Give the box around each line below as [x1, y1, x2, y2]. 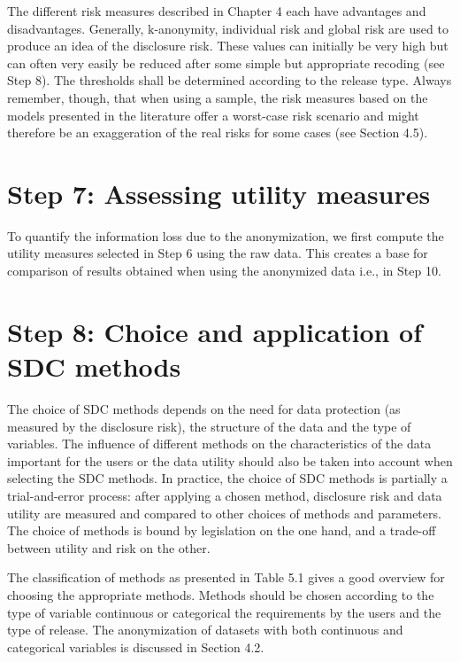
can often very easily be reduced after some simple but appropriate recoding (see [7, 53, 445, 72]
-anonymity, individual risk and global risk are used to [154, 19, 448, 37]
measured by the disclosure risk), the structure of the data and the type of [7, 417, 411, 435]
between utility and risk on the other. [7, 538, 211, 557]
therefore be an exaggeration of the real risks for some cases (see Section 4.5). [7, 123, 428, 142]
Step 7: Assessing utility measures [7, 175, 431, 211]
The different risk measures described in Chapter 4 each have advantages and [7, 2, 426, 19]
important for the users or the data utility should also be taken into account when [7, 451, 453, 470]
